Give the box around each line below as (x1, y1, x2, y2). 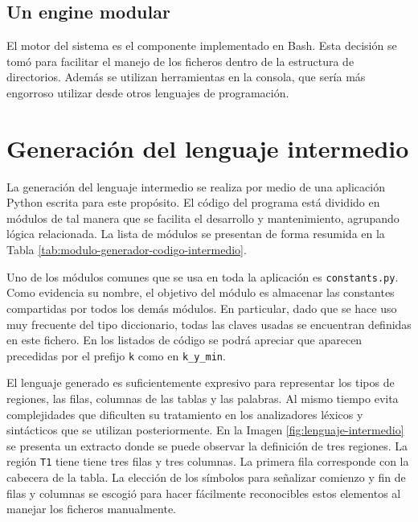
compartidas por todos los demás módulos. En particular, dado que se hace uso (6, 299, 397, 316)
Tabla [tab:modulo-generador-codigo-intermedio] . (6, 241, 247, 258)
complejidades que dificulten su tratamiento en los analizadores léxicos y (6, 405, 363, 422)
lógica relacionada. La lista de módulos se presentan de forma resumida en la (6, 225, 385, 242)
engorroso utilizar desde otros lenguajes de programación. (6, 84, 289, 101)
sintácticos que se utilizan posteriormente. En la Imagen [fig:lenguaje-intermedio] (6, 421, 404, 438)
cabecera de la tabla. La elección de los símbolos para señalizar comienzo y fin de (6, 468, 406, 485)
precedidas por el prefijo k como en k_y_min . (6, 347, 226, 364)
